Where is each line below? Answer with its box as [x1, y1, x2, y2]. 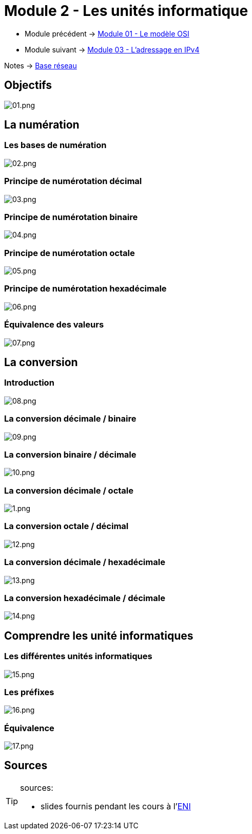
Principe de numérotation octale [4, 247, 135, 258]
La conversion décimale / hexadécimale [4, 557, 165, 568]
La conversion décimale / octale [4, 485, 134, 496]
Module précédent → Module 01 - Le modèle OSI [25, 29, 189, 38]
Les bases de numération [4, 140, 107, 151]
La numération [4, 118, 80, 132]
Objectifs [4, 79, 52, 92]
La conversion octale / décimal [4, 521, 129, 532]
